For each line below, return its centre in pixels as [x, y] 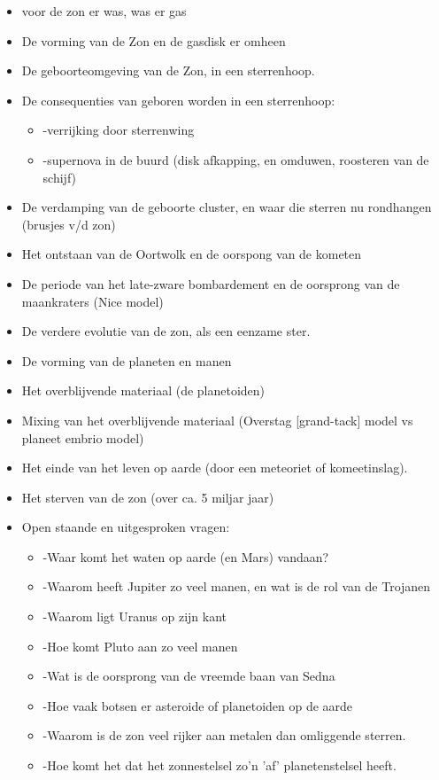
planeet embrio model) [83, 437]
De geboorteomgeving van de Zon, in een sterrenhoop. [168, 70]
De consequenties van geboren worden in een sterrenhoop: [178, 100]
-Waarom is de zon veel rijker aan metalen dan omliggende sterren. [224, 735]
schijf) [60, 177]
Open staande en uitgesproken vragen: [126, 527]
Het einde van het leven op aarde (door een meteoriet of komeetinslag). [215, 468]
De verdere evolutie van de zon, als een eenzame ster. [166, 331]
